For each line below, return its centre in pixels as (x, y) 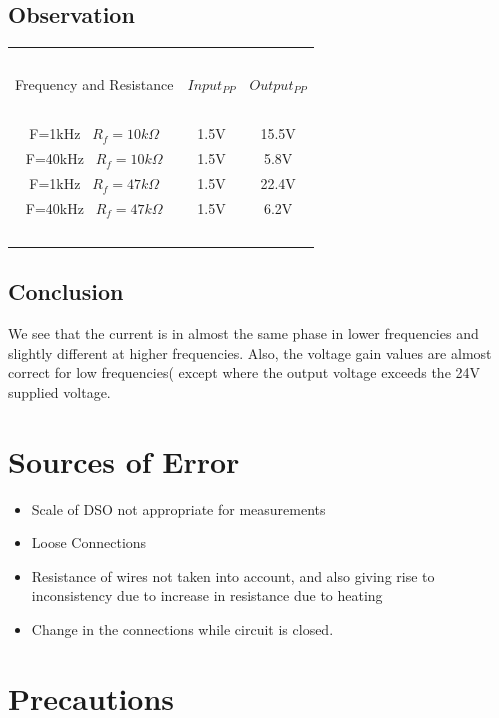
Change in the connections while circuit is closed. (182, 629)
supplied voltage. (59, 391)
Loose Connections (89, 542)
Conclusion (66, 291)
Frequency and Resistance (94, 83)
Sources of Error (124, 460)
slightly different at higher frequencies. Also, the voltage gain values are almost (250, 352)
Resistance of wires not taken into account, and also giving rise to (233, 575)
